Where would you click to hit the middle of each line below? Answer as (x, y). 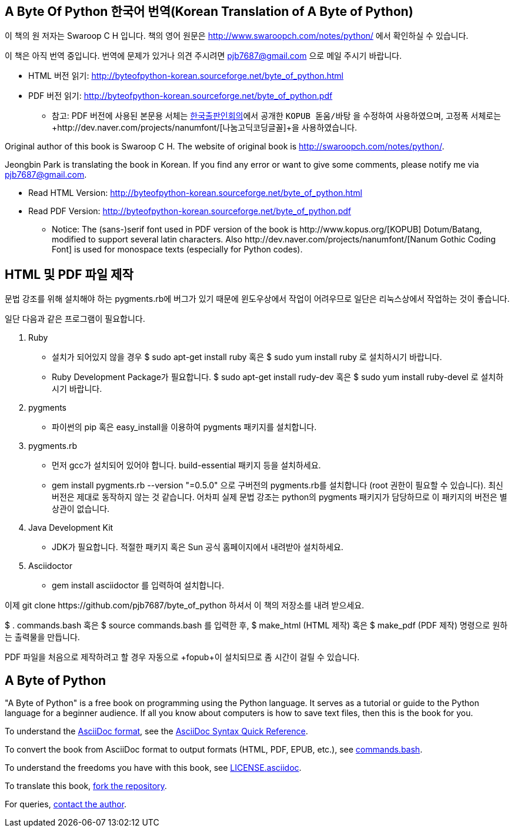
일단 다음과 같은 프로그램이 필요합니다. (75, 319)
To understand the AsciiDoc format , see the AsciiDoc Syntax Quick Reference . (156, 731)
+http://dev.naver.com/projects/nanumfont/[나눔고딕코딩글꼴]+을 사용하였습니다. (204, 128)
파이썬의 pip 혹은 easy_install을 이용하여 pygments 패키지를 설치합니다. (184, 427)
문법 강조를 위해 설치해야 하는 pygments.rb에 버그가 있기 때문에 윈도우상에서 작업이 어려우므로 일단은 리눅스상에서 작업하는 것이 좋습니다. (257, 299)
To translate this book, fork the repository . (86, 786)
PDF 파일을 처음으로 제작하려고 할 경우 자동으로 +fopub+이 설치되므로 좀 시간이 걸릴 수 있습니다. (182, 657)
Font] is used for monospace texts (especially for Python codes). (177, 249)
